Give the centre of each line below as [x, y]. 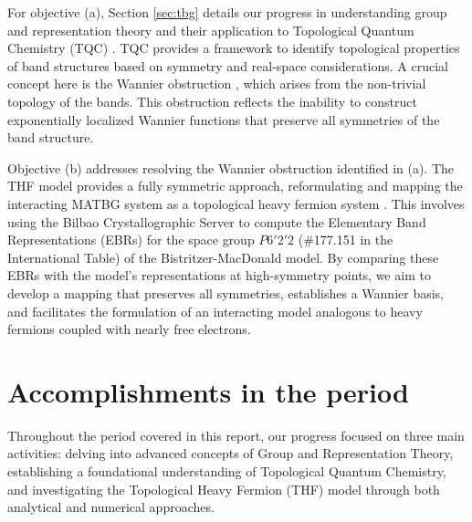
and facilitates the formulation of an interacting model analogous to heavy [215, 311]
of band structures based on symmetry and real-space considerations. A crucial [228, 65]
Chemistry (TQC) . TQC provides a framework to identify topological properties [234, 48]
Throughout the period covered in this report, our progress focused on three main [236, 435]
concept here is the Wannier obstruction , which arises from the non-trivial [217, 84]
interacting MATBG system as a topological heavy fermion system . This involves [236, 203]
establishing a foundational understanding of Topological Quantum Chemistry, [227, 471]
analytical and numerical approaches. [111, 507]
